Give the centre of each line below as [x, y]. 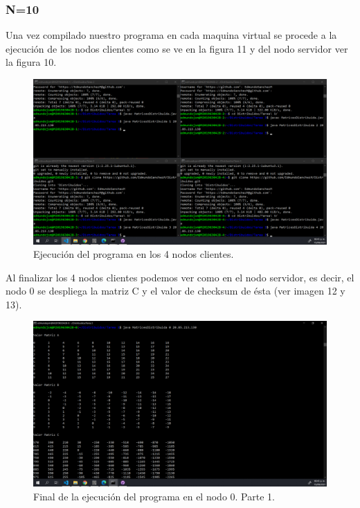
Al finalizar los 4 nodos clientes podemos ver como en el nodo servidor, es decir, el [180, 277]
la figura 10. [31, 62]
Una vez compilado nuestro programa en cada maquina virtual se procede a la [171, 35]
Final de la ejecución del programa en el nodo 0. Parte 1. [154, 496]
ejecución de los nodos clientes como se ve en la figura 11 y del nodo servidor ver [177, 48]
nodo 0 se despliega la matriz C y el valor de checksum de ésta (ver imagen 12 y [175, 291]
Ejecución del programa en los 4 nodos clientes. [134, 254]
